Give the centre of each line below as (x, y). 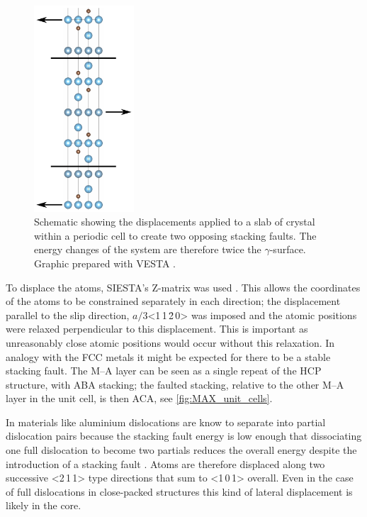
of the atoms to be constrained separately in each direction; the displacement (173, 301)
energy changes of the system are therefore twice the (148, 249)
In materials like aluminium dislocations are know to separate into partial (166, 422)
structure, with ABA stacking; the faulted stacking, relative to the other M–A (175, 384)
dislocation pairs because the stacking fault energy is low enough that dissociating (184, 436)
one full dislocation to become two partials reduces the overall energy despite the (181, 450)
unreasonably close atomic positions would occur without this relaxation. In (170, 342)
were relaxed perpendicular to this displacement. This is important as (157, 329)
